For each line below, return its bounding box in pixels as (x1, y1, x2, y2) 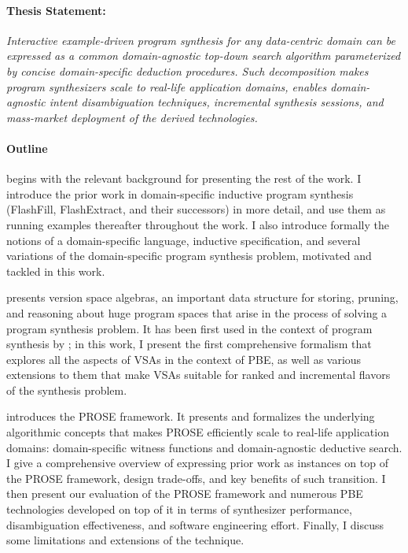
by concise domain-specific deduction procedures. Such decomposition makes (6, 62, 369, 79)
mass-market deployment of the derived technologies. (6, 109, 258, 125)
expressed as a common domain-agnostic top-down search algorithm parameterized (6, 47, 401, 64)
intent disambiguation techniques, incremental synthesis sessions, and (49, 94, 384, 110)
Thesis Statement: (6, 2, 106, 18)
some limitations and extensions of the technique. (6, 532, 244, 548)
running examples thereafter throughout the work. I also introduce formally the (6, 216, 389, 232)
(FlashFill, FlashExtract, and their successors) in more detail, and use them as (6, 201, 386, 217)
